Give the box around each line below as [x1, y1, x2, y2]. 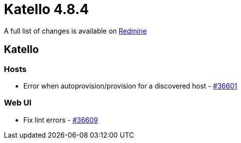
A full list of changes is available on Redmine [4, 26, 147, 35]
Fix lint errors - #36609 [23, 115, 98, 124]
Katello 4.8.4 [4, 1, 89, 18]
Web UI [4, 98, 32, 108]
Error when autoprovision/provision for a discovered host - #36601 [23, 81, 237, 90]
